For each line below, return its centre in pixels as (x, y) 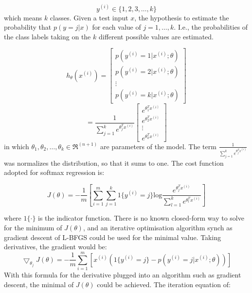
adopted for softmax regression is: (54, 172)
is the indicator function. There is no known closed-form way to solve (141, 218)
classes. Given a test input (89, 17)
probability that (28, 27)
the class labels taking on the (47, 36)
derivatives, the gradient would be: (55, 247)
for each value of (117, 27)
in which (17, 146)
